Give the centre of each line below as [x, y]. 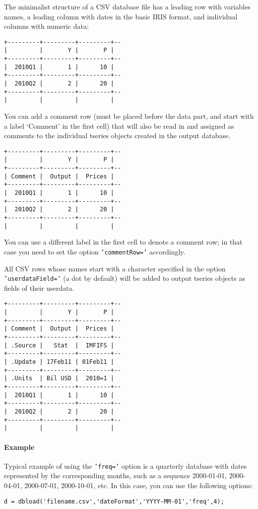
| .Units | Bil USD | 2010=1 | [59, 379]
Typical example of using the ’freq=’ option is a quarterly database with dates [126, 466]
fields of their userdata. [39, 288]
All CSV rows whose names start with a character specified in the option [115, 268]
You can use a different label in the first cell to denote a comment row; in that [123, 242]
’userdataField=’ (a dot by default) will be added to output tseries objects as [125, 278]
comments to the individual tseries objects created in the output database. [117, 135]
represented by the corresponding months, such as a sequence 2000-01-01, [115, 475]
